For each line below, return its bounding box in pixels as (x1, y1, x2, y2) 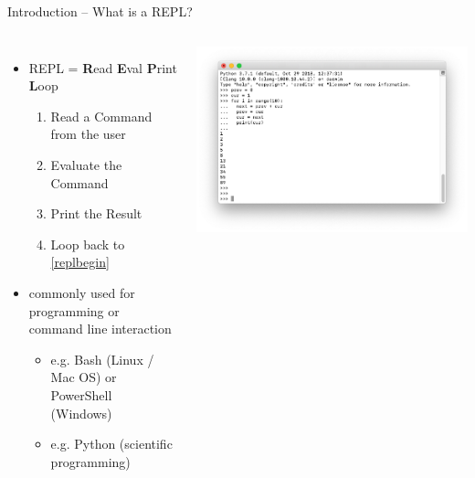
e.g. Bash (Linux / (50, 349, 154, 368)
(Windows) (50, 403, 112, 422)
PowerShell (50, 385, 112, 404)
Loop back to (50, 234, 125, 253)
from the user (50, 124, 126, 143)
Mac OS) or (50, 367, 117, 387)
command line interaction (28, 319, 172, 338)
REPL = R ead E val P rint (28, 58, 177, 77)
